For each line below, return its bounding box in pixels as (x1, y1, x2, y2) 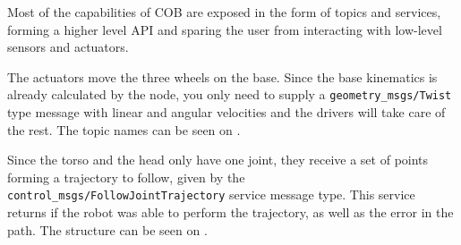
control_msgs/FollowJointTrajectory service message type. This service (7, 185, 415, 204)
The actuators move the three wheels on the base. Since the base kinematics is (7, 67, 438, 86)
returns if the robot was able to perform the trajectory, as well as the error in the (7, 203, 454, 222)
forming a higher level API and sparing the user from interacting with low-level (7, 20, 442, 38)
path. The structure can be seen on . (7, 220, 208, 239)
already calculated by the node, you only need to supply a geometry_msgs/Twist (7, 85, 452, 104)
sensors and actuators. (7, 38, 129, 56)
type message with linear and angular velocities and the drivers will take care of (7, 103, 446, 122)
